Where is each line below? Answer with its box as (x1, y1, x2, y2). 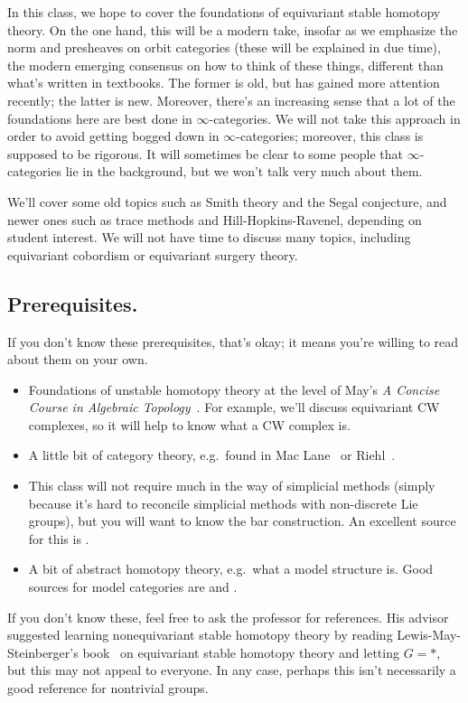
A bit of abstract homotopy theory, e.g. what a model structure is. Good (28, 559, 434, 578)
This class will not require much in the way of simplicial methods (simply (28, 476, 435, 495)
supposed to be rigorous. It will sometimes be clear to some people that (7, 144, 404, 163)
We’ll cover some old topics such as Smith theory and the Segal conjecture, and (7, 192, 447, 211)
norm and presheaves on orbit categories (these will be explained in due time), (7, 38, 441, 57)
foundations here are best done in (7, 108, 192, 127)
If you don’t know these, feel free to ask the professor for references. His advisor (7, 607, 449, 626)
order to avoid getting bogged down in (7, 127, 220, 145)
